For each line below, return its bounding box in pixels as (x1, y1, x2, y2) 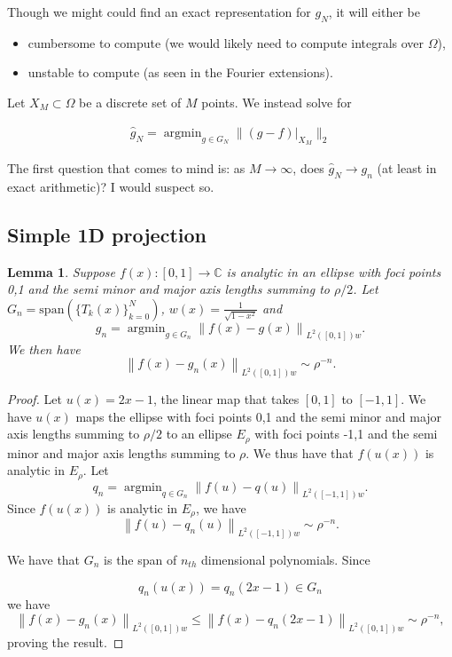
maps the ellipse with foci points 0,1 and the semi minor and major (75, 407, 442, 425)
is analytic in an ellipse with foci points (226, 262, 441, 281)
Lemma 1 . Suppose (7, 262, 116, 281)
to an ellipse (166, 424, 232, 443)
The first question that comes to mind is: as (7, 159, 245, 178)
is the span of (104, 550, 177, 568)
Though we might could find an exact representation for (7, 3, 311, 20)
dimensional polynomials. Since (201, 550, 370, 568)
